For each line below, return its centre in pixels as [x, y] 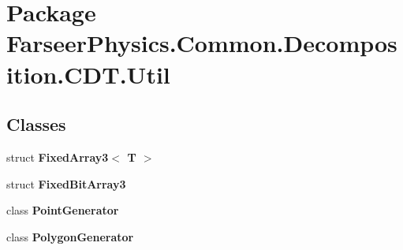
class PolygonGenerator [70, 236]
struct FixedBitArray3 [66, 183]
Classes [36, 124]
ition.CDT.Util [88, 74]
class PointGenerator [63, 210]
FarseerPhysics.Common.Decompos [202, 43]
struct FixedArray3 [58, 157]
